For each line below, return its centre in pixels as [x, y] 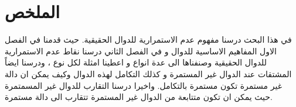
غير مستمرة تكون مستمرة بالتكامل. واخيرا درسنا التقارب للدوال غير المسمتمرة [143, 85]
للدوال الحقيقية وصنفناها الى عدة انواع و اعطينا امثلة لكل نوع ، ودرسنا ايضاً [136, 62]
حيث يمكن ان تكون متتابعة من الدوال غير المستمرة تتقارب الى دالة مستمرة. [139, 97]
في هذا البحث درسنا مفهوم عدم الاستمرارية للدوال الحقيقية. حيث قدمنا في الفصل [148, 39]
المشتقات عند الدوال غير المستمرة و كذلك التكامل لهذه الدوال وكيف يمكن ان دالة [148, 73]
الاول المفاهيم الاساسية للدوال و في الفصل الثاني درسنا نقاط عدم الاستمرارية [141, 51]
